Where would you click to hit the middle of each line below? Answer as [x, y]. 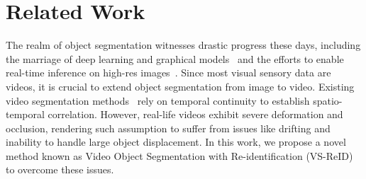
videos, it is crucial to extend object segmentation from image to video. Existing [180, 86]
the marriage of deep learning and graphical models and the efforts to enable [175, 58]
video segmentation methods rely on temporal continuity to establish [158, 100]
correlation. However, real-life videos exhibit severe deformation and [195, 114]
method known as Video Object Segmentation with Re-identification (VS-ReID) [179, 155]
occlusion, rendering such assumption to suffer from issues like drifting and [168, 128]
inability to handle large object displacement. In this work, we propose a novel [176, 142]
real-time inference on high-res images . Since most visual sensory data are [168, 73]
